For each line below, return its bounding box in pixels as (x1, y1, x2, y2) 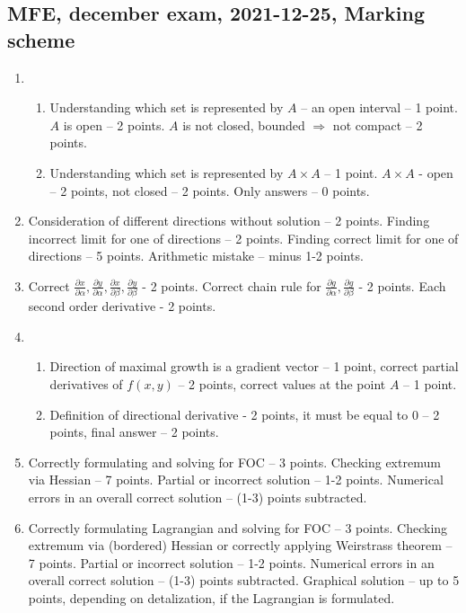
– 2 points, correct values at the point (178, 375, 386, 394)
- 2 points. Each (358, 276, 446, 295)
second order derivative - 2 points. (28, 297, 216, 315)
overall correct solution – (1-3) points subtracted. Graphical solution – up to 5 (28, 571, 460, 590)
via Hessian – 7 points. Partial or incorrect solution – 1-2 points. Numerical (28, 470, 444, 489)
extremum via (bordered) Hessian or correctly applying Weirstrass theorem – (28, 536, 453, 555)
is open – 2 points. (63, 115, 165, 134)
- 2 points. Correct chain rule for (142, 276, 321, 295)
